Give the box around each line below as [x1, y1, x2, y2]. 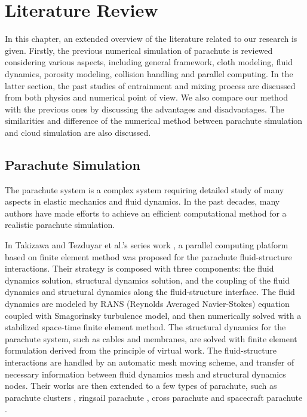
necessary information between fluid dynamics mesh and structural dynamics [5, 367, 286, 380]
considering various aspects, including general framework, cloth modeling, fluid [5, 56, 293, 68]
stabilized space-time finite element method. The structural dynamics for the [5, 321, 286, 333]
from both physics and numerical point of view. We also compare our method [5, 91, 288, 104]
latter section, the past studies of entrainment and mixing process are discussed [5, 79, 296, 92]
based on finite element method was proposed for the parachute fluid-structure [5, 250, 292, 263]
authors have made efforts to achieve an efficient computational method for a [5, 206, 287, 219]
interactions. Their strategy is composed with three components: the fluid [5, 262, 274, 275]
